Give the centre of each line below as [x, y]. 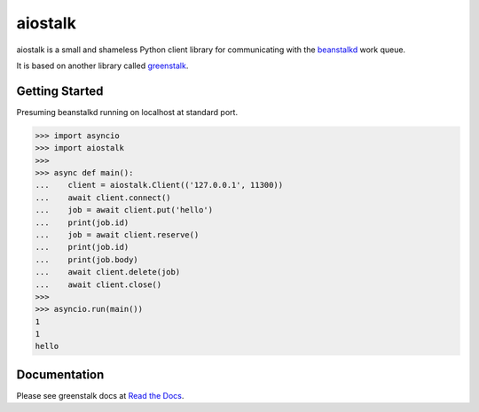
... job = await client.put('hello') [124, 210]
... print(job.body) [87, 260]
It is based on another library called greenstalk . [102, 66]
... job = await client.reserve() [117, 234]
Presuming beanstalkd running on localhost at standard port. [127, 112]
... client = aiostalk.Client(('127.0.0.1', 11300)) [159, 185]
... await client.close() [98, 284]
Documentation [60, 374]
